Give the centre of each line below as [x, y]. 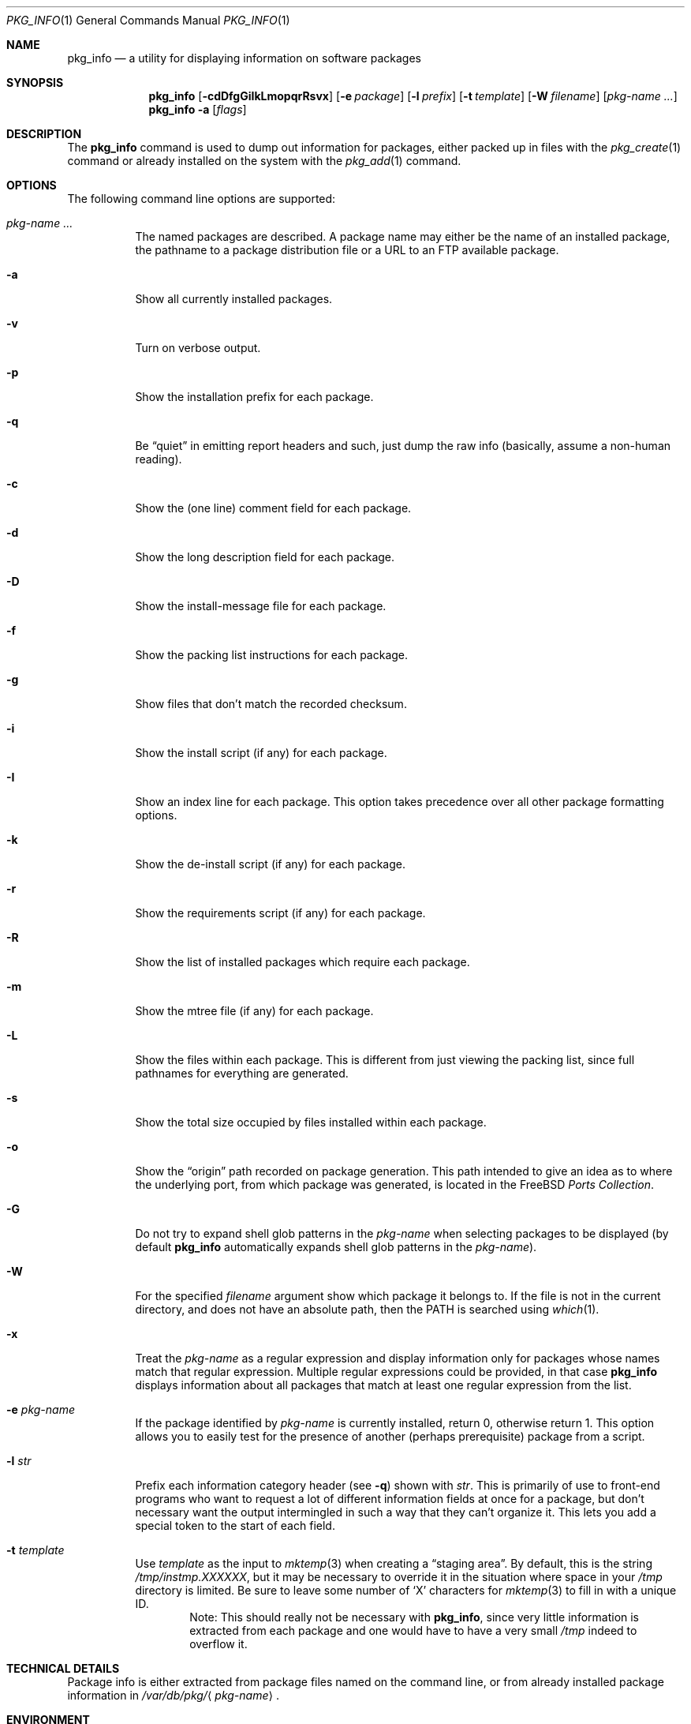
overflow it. [219, 1644]
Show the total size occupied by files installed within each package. [311, 1122]
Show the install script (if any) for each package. [261, 753]
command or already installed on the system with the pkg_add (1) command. [264, 161]
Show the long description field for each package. [265, 557]
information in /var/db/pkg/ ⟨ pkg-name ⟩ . [173, 1695]
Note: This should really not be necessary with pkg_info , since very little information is [415, 1617]
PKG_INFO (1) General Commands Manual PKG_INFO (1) [148, 20]
